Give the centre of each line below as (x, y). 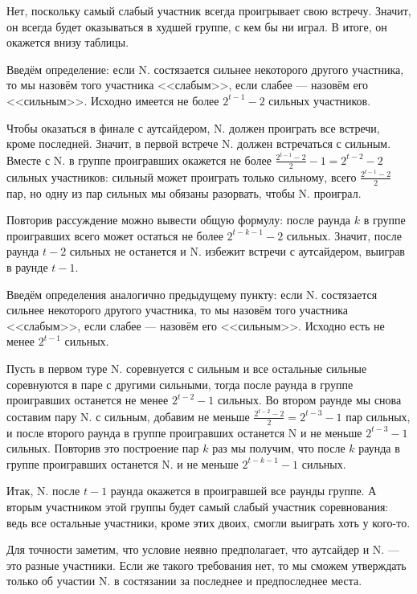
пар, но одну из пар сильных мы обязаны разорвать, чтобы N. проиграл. (184, 193)
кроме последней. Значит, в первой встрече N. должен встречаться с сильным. (199, 143)
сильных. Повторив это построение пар (103, 448)
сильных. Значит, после (344, 235)
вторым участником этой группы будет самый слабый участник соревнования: (198, 506)
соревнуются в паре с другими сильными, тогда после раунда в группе (180, 384)
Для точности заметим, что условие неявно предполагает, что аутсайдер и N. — (203, 549)
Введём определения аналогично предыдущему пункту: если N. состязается (192, 294)
